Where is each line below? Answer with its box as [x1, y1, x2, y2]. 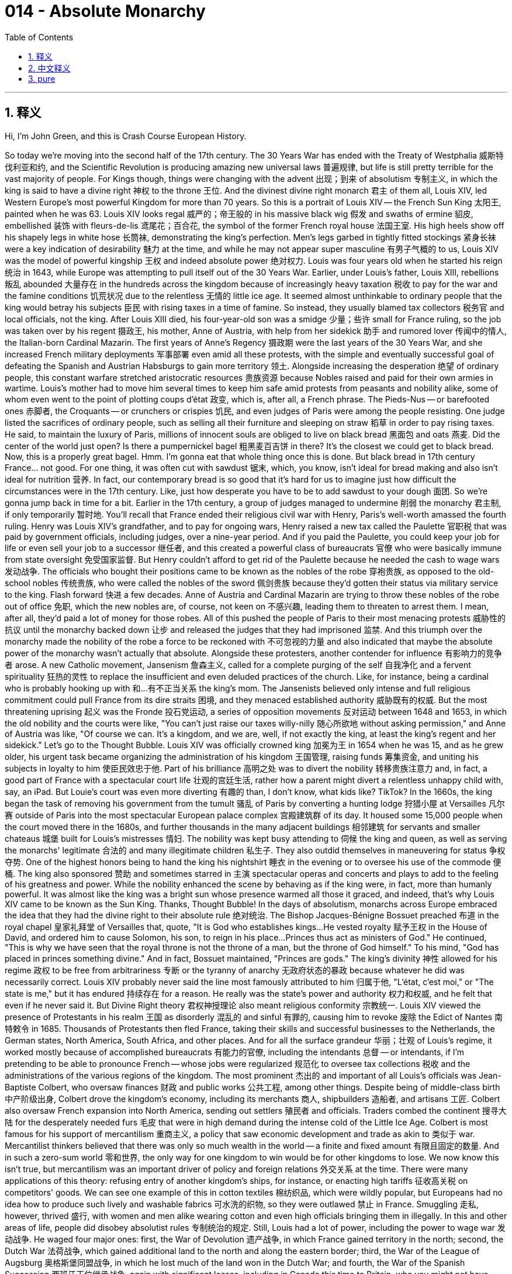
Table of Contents [5, 32, 74, 42]
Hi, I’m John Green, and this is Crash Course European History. [5, 130, 247, 141]
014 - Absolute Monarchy [5, 1, 206, 21]
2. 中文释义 [28, 63, 71, 73]
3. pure [28, 73, 56, 84]
